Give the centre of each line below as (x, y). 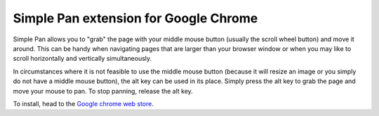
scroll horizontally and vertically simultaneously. (82, 59)
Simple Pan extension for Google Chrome (135, 18)
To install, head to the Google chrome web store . (84, 103)
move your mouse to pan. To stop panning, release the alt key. (103, 91)
